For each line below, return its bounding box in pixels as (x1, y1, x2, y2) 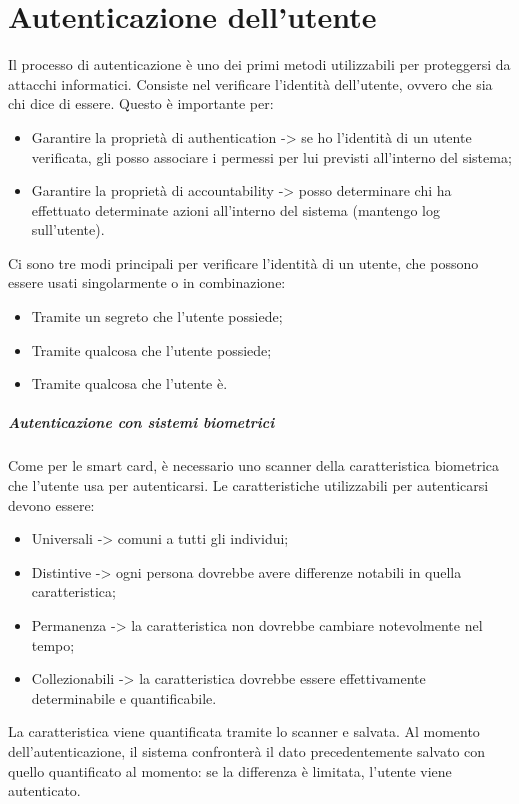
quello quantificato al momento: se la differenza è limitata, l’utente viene (8, 760, 452, 781)
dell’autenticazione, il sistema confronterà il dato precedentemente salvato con (8, 740, 486, 761)
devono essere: (8, 494, 95, 515)
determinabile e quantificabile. (31, 687, 217, 708)
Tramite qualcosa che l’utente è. (31, 373, 228, 394)
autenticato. (8, 780, 81, 801)
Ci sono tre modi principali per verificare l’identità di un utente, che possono (8, 252, 479, 273)
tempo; (31, 634, 75, 655)
